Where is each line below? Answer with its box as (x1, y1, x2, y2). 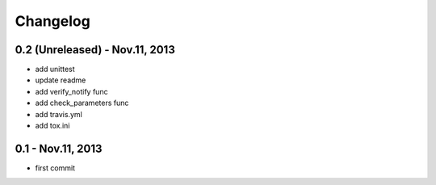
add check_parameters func (35, 98, 129, 108)
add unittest (35, 65, 76, 74)
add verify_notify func (35, 86, 108, 96)
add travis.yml (35, 109, 82, 119)
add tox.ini (35, 121, 70, 131)
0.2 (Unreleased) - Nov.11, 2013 (15, 43, 175, 57)
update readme (35, 75, 86, 85)
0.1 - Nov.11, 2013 (15, 141, 103, 155)
